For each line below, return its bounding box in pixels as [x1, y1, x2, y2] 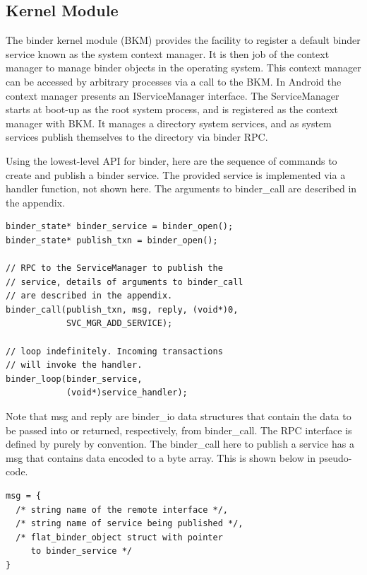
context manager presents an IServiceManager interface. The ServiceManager [6, 88, 339, 103]
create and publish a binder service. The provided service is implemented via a [6, 167, 346, 182]
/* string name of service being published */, [16, 518, 243, 529]
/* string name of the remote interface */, [16, 504, 228, 515]
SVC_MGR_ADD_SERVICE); [66, 318, 173, 329]
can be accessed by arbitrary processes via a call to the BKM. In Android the [6, 74, 342, 88]
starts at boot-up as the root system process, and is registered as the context [6, 102, 339, 117]
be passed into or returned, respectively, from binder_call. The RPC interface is [6, 422, 352, 437]
